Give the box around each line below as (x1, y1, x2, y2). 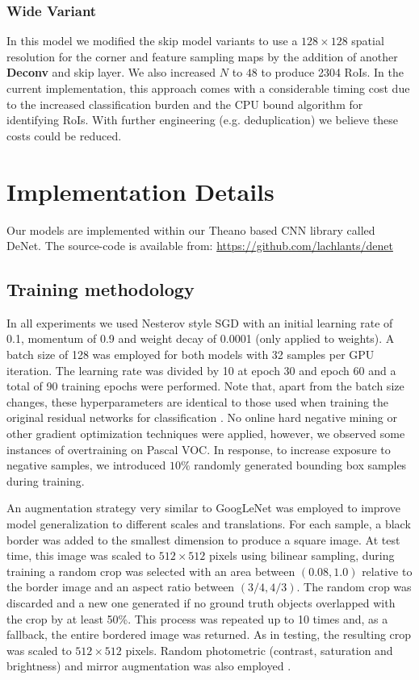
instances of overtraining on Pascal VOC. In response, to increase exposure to (6, 440, 391, 457)
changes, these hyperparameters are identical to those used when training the (6, 393, 389, 410)
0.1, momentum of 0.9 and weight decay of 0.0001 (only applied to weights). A (6, 330, 395, 347)
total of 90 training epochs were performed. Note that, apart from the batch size (6, 378, 404, 394)
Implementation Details (6, 174, 274, 207)
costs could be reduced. (6, 127, 122, 144)
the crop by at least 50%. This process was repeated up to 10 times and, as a (6, 610, 388, 627)
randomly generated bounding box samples (194, 457, 407, 473)
